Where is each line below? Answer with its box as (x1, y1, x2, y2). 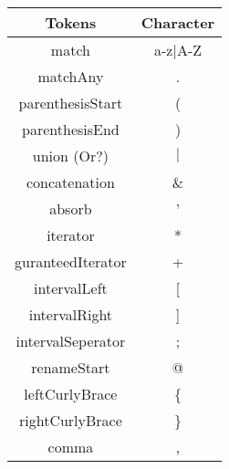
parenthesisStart (18, 92, 123, 113)
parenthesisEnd (22, 119, 120, 140)
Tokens (45, 12, 97, 33)
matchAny (37, 66, 104, 87)
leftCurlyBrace (24, 383, 118, 404)
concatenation (26, 172, 115, 193)
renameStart (31, 357, 110, 378)
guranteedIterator (15, 251, 127, 272)
